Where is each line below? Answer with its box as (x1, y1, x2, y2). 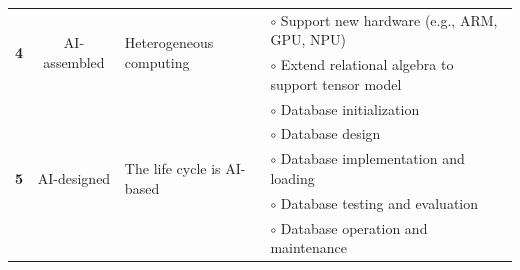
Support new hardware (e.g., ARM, (280, 9, 498, 30)
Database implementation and (280, 148, 465, 169)
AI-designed (37, 167, 111, 188)
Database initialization (280, 98, 420, 119)
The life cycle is (124, 158, 221, 179)
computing (124, 51, 190, 72)
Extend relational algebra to (280, 54, 454, 75)
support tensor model (270, 73, 402, 94)
